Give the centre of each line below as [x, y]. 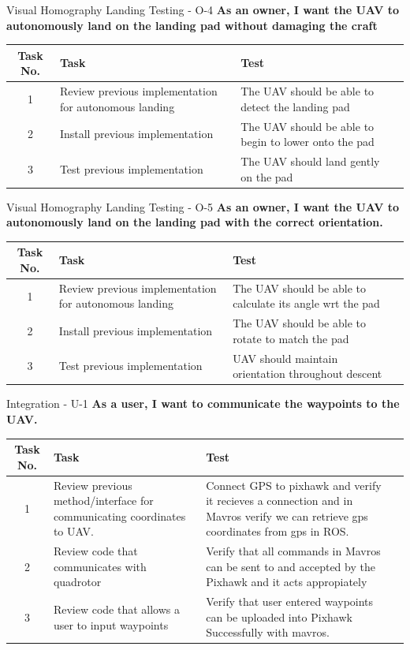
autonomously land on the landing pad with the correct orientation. [195, 222]
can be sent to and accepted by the [291, 566]
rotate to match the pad [291, 338]
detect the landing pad [295, 106]
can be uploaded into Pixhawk [279, 616]
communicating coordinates [119, 516]
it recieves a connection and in [280, 501]
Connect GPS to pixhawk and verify [294, 485]
